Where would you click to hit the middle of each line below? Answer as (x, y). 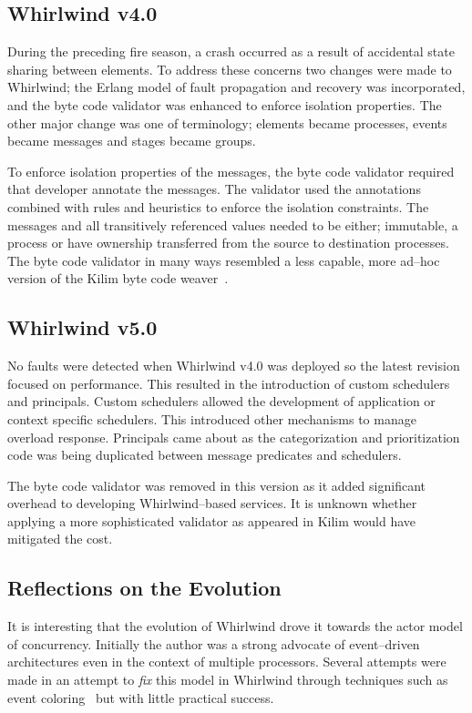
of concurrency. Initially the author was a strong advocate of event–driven (214, 643)
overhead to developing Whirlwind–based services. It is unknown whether (212, 503)
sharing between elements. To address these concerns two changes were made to (230, 69)
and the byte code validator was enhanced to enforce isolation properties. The (225, 104)
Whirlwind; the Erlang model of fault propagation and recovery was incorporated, (236, 87)
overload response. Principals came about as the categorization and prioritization (234, 437)
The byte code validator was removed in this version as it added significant (216, 485)
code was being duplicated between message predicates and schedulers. (205, 455)
